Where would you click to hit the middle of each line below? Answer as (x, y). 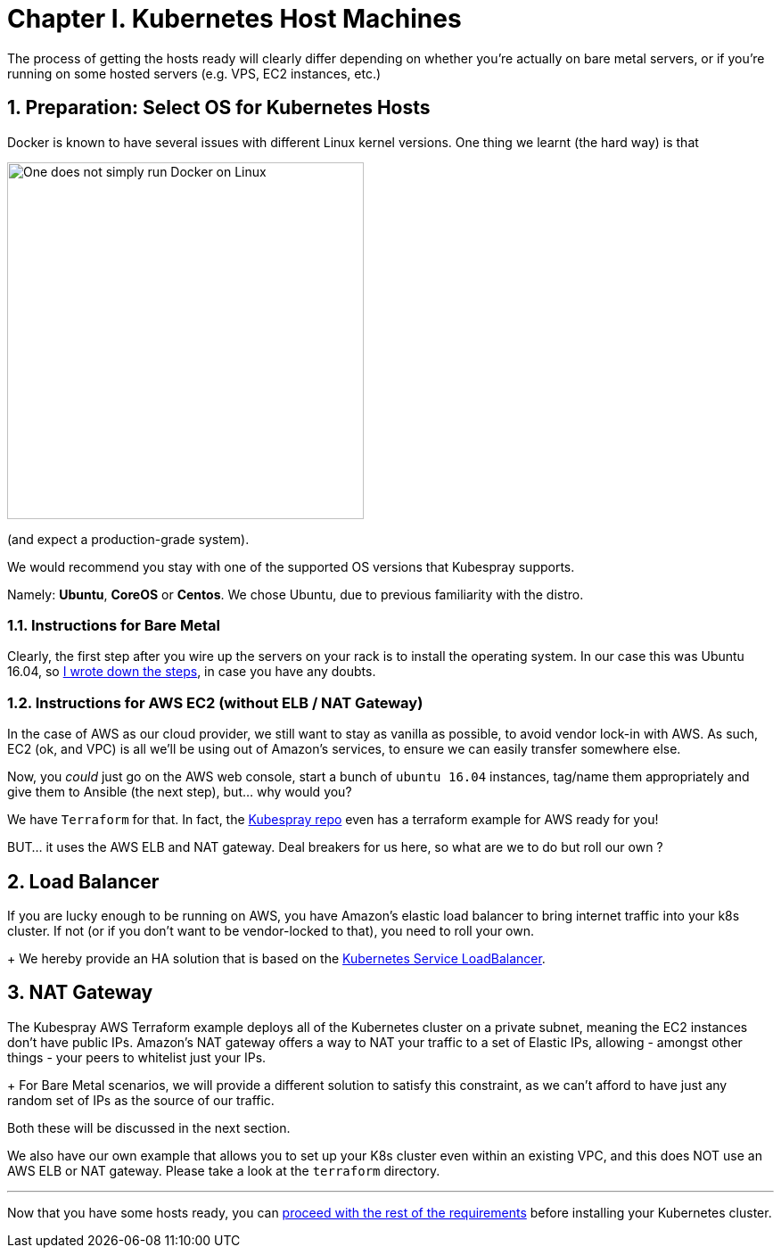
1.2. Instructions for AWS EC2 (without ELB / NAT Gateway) (215, 702)
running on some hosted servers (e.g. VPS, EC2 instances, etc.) (194, 73)
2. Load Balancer (83, 881)
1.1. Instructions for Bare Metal (114, 625)
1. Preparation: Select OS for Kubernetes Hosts (219, 108)
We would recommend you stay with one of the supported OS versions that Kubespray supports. (291, 566)
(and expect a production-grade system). (128, 539)
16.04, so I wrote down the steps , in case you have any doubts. (192, 672)
